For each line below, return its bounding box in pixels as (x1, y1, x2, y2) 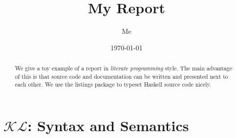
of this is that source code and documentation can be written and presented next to (15, 72, 228, 80)
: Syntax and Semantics (27, 115, 189, 136)
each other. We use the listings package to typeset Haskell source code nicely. (15, 80, 212, 89)
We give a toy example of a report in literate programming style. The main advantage (15, 64, 232, 72)
